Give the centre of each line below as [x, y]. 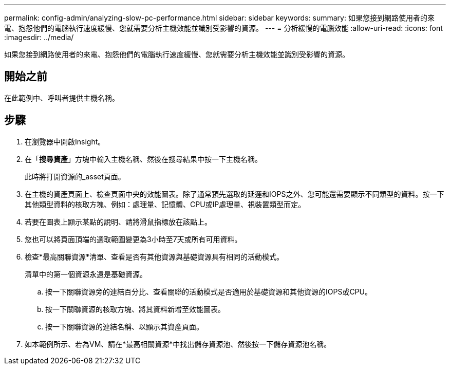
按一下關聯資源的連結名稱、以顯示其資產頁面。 [124, 326]
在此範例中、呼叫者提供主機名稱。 [62, 98]
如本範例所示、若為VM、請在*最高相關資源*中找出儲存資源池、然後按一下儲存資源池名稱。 [178, 344]
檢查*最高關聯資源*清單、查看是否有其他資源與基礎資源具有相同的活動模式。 [154, 256]
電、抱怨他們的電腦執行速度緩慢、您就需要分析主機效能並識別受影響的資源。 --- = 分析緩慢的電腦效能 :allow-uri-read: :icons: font [223, 28]
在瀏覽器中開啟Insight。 [65, 141]
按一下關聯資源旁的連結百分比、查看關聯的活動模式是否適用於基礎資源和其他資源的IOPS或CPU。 [209, 291]
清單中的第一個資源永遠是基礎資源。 [86, 274]
